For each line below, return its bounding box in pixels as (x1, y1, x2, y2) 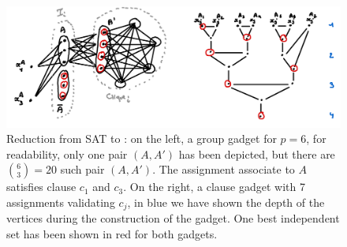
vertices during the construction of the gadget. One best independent (6, 210, 340, 226)
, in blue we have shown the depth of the (127, 193, 325, 210)
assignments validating (6, 193, 115, 210)
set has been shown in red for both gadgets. (6, 226, 218, 242)
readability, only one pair (6, 145, 128, 162)
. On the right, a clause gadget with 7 (123, 178, 305, 195)
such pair (60, 161, 105, 178)
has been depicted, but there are (178, 145, 335, 162)
